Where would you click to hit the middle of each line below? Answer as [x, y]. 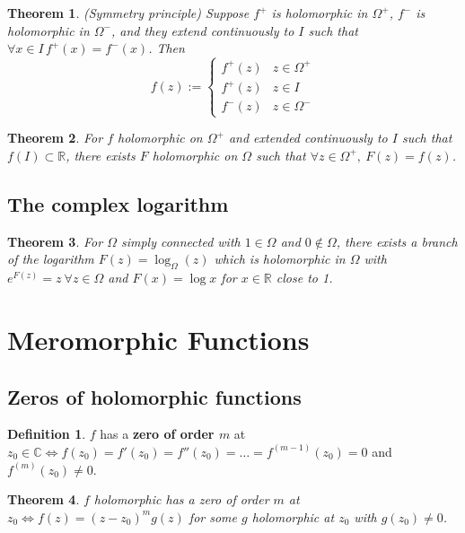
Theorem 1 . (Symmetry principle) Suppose [128, 13]
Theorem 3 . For [55, 241]
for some [213, 516]
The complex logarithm [118, 203]
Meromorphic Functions [158, 339]
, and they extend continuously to [203, 30]
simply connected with [180, 241]
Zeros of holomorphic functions [154, 396]
